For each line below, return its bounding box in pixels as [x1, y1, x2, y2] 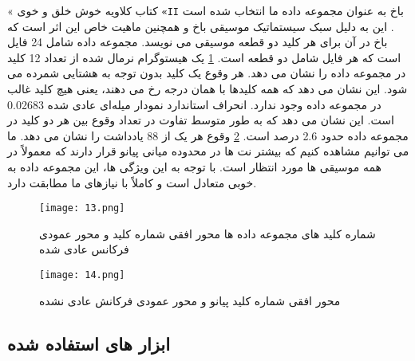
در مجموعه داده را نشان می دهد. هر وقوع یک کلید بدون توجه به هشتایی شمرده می [7, 65, 406, 81]
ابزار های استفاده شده [7, 331, 171, 355]
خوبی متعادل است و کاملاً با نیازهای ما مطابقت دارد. [7, 174, 257, 190]
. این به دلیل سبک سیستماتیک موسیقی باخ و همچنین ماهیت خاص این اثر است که [7, 18, 394, 34]
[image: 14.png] [39, 269, 125, 281]
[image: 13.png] [39, 202, 125, 214]
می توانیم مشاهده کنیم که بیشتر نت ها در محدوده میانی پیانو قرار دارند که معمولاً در [7, 143, 409, 159]
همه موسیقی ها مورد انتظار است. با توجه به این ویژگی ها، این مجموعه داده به [7, 159, 381, 175]
